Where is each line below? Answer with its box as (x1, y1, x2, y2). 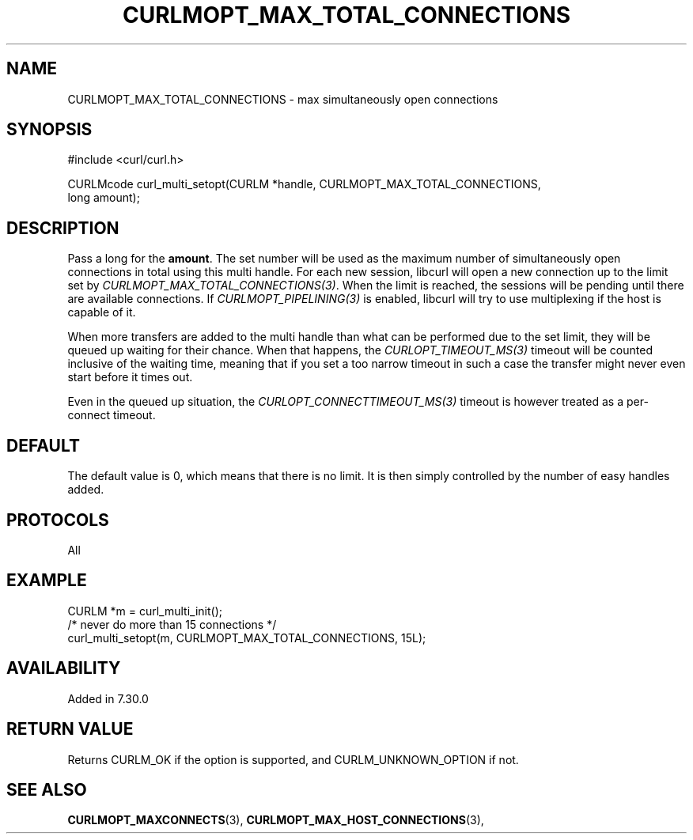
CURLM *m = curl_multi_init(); (67, 604, 223, 618)
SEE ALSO (6, 779, 87, 800)
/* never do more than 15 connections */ (67, 617, 277, 631)
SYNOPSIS (6, 119, 93, 140)
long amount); (67, 191, 140, 205)
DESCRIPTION (6, 218, 119, 238)
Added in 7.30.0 (67, 691, 149, 706)
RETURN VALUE (6, 719, 134, 740)
